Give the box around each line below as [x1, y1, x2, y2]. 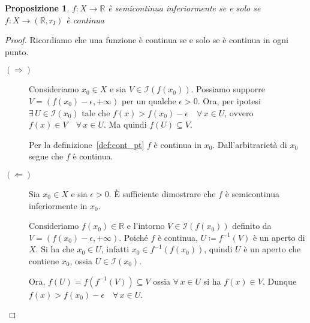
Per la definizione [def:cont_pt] [29, 138, 145, 150]
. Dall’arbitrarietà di [212, 138, 287, 150]
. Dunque [262, 274, 297, 287]
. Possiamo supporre [191, 83, 265, 95]
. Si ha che [35, 243, 74, 255]
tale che [82, 106, 110, 119]
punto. [5, 45, 29, 58]
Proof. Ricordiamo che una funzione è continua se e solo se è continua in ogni [5, 34, 288, 46]
